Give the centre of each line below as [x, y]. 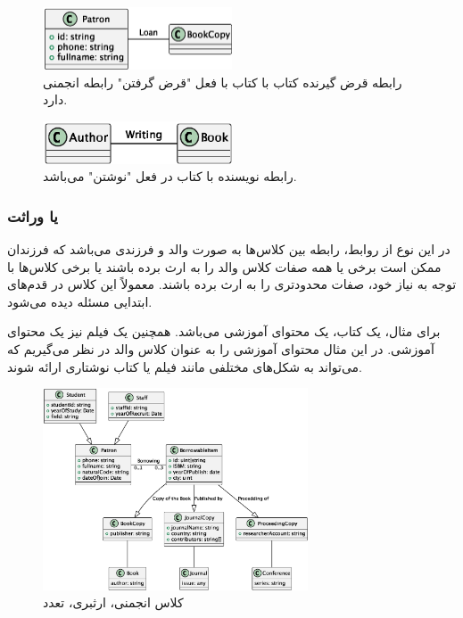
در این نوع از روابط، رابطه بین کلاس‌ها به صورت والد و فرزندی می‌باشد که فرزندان [229, 249]
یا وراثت [33, 215]
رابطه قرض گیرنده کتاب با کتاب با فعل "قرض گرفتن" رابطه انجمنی [223, 82]
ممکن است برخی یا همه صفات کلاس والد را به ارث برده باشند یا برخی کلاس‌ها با [224, 266]
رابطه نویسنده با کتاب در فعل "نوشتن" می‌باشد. [170, 176]
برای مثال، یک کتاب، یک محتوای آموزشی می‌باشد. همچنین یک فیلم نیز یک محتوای [224, 331]
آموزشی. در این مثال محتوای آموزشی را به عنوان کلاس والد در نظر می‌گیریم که [221, 348]
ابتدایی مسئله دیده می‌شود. [80, 301]
